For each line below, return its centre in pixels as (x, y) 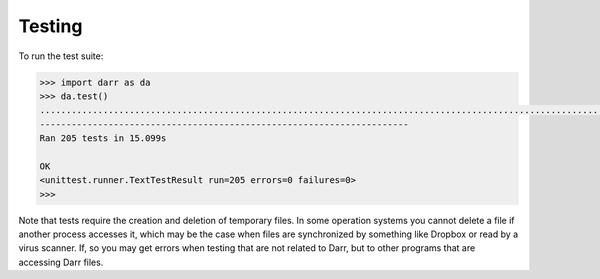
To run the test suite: (61, 56)
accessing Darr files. (61, 262)
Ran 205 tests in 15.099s (103, 138)
